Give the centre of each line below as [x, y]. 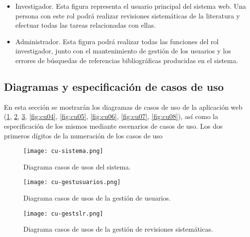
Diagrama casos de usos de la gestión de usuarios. [97, 198]
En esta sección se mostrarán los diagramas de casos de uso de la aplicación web [123, 107]
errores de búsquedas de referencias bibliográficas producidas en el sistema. [127, 60]
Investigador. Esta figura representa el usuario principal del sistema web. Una [131, 6]
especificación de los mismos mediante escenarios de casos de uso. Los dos [113, 126]
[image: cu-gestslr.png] [63, 213]
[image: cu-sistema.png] [63, 151]
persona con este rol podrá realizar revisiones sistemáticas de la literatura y [128, 15]
